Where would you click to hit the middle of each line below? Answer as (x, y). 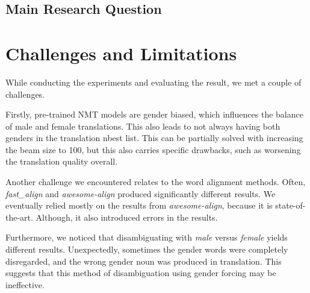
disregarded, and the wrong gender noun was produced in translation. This (144, 261)
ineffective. (25, 284)
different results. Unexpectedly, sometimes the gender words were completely (147, 249)
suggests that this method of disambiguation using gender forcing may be (141, 273)
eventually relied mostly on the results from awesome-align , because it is (139, 205)
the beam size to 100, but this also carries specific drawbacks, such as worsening (153, 149)
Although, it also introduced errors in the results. (127, 217)
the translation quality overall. (62, 161)
